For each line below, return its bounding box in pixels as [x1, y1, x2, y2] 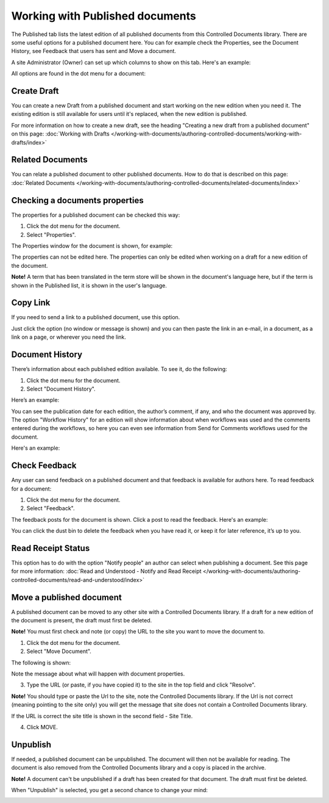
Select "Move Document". [26, 647, 91, 655]
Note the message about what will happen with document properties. [11, 670, 185, 677]
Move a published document [11, 592, 122, 602]
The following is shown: [11, 659, 71, 666]
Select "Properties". [26, 231, 76, 238]
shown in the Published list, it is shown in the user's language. [11, 281, 167, 289]
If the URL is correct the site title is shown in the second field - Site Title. [11, 712, 193, 719]
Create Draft [11, 85, 59, 96]
